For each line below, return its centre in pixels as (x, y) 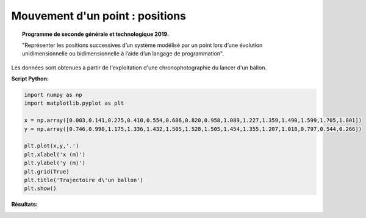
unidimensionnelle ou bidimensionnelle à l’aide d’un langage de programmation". (123, 54)
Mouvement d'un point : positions (99, 16)
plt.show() (40, 188)
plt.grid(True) (47, 171)
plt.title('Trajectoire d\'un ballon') (84, 180)
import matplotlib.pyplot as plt (74, 103)
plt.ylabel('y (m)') (55, 163)
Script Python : (30, 79)
